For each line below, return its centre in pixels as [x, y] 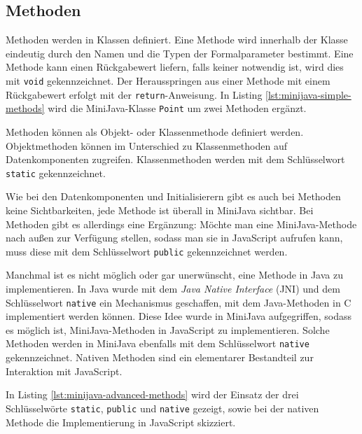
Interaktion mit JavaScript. [64, 371]
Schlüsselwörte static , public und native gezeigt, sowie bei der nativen [162, 408]
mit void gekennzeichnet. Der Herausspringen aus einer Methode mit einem [168, 80]
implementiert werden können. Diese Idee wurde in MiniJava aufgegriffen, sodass [179, 316]
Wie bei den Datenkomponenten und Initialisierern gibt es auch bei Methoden [173, 196]
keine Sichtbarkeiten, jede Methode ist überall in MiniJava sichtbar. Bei [160, 210]
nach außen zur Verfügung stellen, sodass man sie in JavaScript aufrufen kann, [174, 238]
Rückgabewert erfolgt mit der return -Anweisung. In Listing [134, 94]
